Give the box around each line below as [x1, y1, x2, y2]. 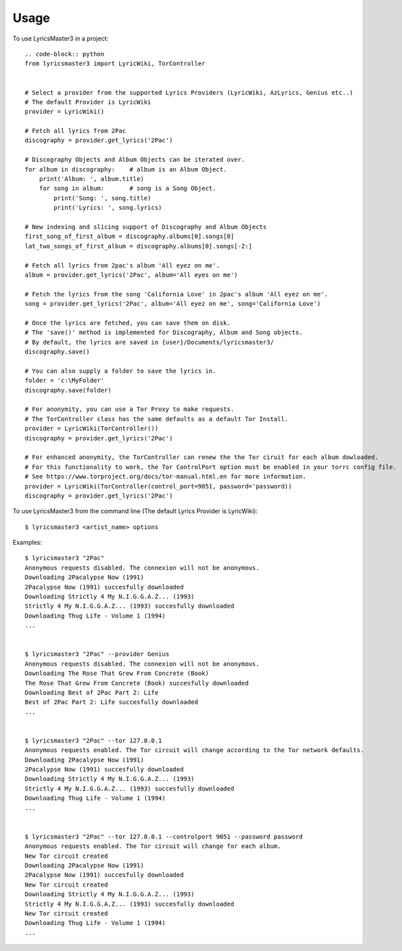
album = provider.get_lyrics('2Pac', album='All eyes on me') [25, 271, 238, 279]
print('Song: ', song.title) [53, 194, 152, 202]
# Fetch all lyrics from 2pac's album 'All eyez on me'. [25, 261, 221, 269]
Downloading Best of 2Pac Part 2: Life [25, 688, 159, 696]
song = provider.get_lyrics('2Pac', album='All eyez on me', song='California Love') [25, 300, 321, 308]
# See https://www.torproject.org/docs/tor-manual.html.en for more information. [25, 473, 307, 480]
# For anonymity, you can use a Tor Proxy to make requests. [25, 406, 234, 413]
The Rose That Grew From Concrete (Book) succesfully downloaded [25, 679, 249, 687]
